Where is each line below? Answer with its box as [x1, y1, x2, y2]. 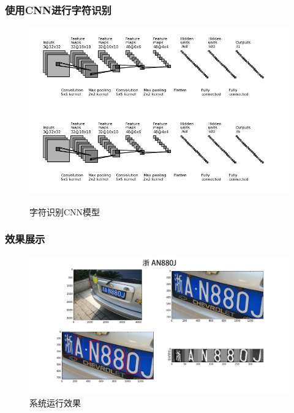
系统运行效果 [29, 396, 81, 409]
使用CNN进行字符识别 [5, 2, 111, 17]
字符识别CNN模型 [29, 205, 100, 218]
